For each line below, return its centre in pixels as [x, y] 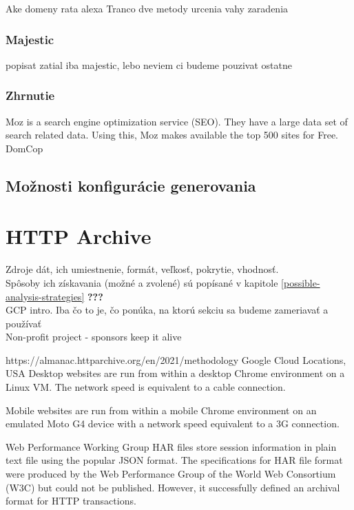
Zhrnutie [30, 95]
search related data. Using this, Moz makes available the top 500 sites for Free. [172, 135]
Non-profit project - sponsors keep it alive [94, 337]
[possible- [301, 282]
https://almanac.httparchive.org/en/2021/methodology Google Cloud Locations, [176, 359]
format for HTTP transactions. [71, 501]
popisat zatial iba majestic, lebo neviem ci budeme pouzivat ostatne [149, 64]
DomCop [24, 148]
